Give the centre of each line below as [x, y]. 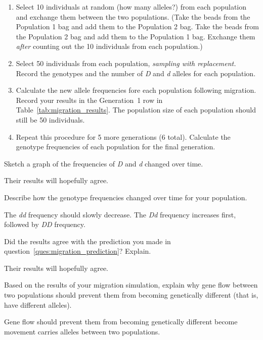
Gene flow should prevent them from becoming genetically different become [121, 322]
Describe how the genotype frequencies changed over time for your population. [126, 197]
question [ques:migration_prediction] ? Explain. [78, 251]
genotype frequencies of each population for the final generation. [116, 147]
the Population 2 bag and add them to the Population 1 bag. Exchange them [136, 36]
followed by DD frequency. [45, 224]
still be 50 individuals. [50, 119]
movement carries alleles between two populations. [82, 331]
